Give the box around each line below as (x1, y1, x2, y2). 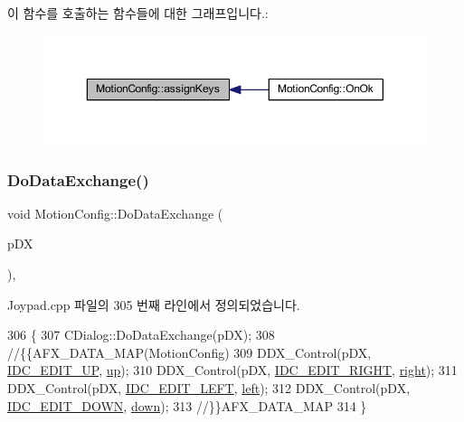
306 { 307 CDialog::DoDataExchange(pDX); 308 (7, 325, 275, 344)
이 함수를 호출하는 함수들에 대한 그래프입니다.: (7, 4, 269, 22)
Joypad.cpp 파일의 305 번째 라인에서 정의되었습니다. (7, 295, 300, 314)
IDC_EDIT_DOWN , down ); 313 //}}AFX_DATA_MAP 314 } (7, 396, 367, 415)
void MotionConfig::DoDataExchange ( (7, 203, 223, 222)
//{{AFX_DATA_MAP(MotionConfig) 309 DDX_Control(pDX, (7, 342, 372, 361)
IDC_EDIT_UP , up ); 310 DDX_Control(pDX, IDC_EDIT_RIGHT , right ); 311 (7, 361, 458, 380)
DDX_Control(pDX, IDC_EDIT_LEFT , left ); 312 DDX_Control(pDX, (7, 378, 411, 397)
